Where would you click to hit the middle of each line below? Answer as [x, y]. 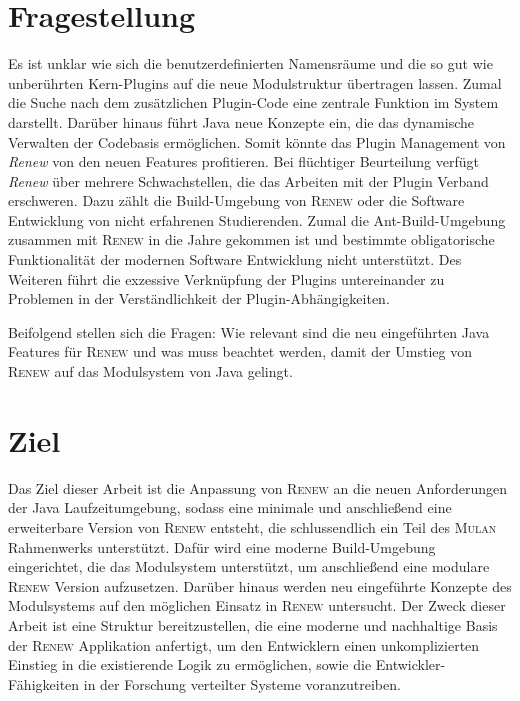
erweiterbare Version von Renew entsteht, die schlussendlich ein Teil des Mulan [252, 526]
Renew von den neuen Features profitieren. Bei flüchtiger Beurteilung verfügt [243, 161]
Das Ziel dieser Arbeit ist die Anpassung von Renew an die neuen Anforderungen [258, 487]
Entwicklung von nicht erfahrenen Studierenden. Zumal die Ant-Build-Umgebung [257, 219]
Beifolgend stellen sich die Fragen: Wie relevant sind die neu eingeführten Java [249, 331]
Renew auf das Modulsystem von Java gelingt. [150, 371]
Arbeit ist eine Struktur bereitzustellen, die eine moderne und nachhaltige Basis [253, 624]
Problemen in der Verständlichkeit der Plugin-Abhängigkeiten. [199, 298]
